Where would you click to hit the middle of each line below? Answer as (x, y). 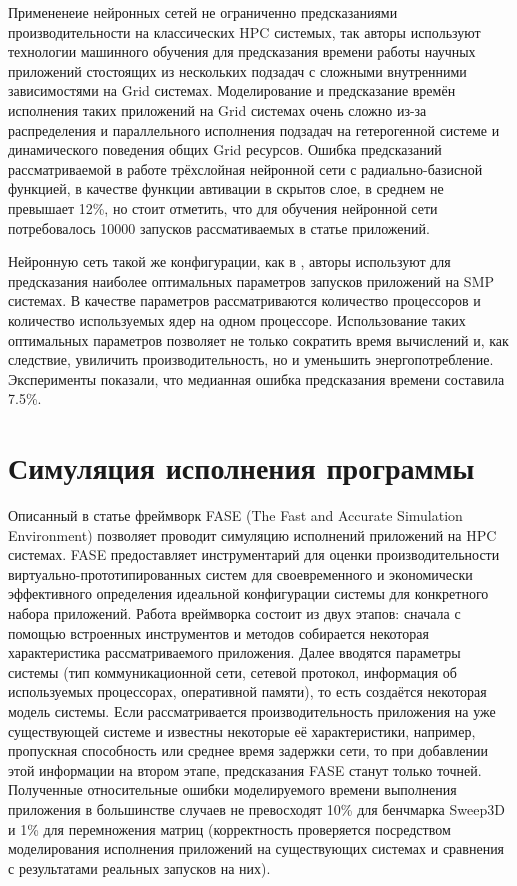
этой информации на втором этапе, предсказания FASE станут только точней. (245, 769)
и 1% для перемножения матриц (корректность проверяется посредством (229, 828)
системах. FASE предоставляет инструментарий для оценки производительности (254, 554)
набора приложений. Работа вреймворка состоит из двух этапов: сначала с (234, 612)
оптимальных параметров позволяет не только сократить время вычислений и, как (258, 339)
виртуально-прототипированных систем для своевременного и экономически (240, 573)
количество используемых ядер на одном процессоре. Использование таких (237, 319)
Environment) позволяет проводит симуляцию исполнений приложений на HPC (252, 534)
